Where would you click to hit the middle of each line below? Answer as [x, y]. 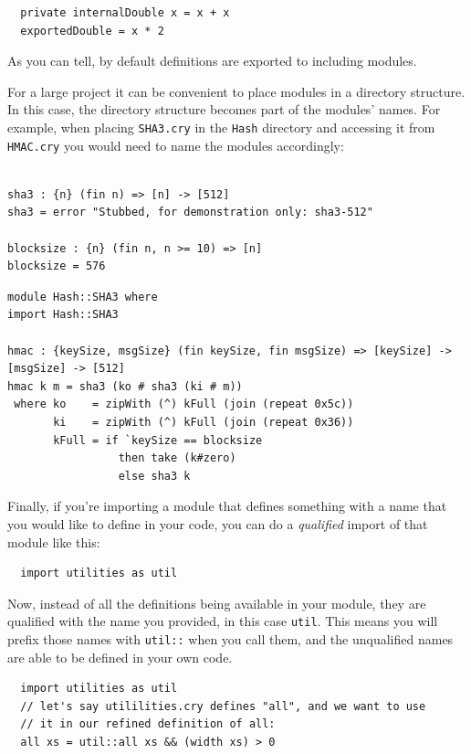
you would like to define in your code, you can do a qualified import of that [218, 523]
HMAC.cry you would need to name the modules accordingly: [176, 145]
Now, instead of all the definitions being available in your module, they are [217, 603]
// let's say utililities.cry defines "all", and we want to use [223, 706]
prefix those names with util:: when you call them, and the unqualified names [230, 639]
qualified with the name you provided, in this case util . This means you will [223, 621]
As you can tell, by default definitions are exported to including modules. [212, 61]
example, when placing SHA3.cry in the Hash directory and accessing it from [221, 127]
